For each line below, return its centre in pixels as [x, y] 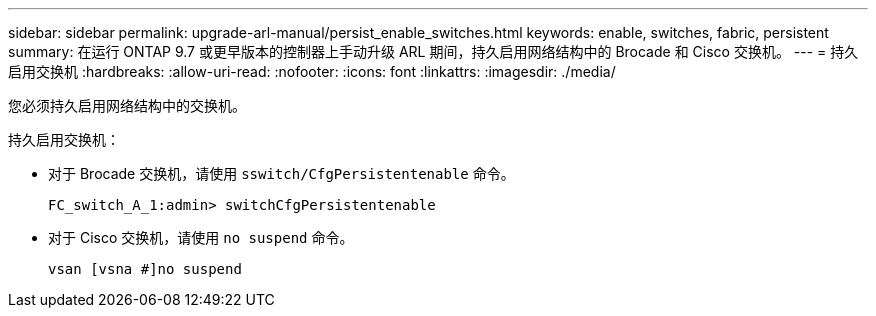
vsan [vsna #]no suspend [145, 269]
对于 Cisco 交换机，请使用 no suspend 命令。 [201, 237]
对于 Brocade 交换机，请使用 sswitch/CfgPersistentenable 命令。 [281, 173]
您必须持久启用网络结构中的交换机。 [127, 105]
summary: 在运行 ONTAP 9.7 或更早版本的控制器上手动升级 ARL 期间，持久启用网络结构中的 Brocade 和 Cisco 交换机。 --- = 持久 [433, 51]
